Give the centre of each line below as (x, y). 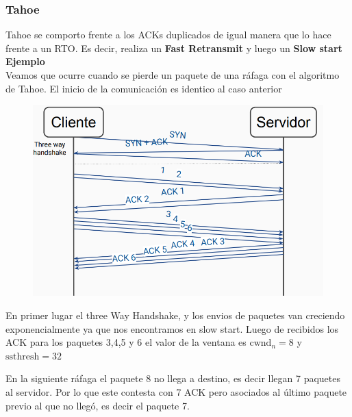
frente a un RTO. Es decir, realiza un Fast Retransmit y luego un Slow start (174, 48)
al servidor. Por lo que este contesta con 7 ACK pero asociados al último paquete (176, 392)
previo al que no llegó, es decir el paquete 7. (98, 405)
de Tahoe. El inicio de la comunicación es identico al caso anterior (144, 88)
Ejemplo (25, 61)
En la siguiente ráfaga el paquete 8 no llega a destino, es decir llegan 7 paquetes (173, 378)
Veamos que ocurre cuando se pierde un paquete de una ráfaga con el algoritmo (173, 75)
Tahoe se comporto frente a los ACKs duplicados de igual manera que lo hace (168, 35)
